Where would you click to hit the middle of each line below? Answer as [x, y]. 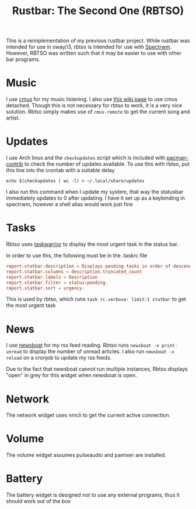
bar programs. [23, 59]
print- [169, 346]
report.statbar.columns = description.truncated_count [74, 271]
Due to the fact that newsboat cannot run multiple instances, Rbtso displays [97, 369]
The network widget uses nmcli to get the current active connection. [88, 415]
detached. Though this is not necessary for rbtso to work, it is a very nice [94, 105]
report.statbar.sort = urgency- [45, 288]
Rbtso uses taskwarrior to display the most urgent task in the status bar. [92, 244]
